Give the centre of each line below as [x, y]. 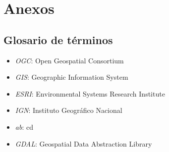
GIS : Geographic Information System [72, 77]
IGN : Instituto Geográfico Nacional [69, 110]
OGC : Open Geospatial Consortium [69, 60]
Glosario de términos [58, 39]
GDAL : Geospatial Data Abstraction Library [84, 143]
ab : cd [24, 127]
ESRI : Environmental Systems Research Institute [90, 93]
